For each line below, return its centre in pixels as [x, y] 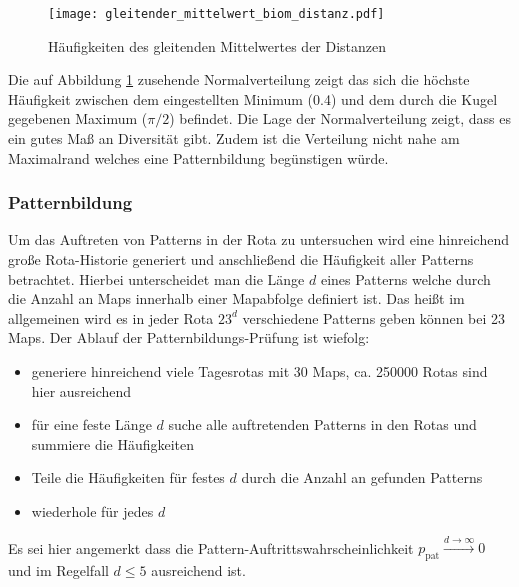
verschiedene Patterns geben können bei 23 [374, 317]
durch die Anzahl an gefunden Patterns [362, 477]
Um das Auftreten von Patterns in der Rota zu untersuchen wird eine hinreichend [258, 239]
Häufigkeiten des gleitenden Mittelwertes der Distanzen [217, 45]
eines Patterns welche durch [405, 278]
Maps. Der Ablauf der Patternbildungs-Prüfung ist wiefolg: [189, 337]
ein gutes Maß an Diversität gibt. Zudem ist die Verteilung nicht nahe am [234, 138]
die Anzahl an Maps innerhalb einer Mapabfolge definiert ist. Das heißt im [236, 298]
